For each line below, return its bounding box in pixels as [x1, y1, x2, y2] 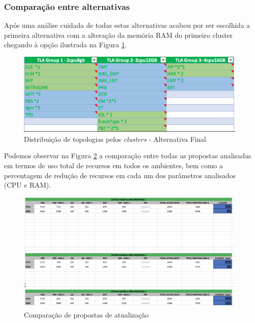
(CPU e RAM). [4, 180, 51, 190]
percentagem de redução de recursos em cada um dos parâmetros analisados [4, 170, 236, 180]
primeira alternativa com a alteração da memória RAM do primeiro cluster [4, 29, 233, 40]
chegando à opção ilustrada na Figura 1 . [4, 39, 127, 50]
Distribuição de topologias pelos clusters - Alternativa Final [24, 133, 206, 144]
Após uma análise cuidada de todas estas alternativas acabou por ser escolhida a [4, 20, 250, 30]
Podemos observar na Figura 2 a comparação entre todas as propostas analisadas [4, 150, 252, 161]
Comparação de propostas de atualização [24, 309, 149, 320]
